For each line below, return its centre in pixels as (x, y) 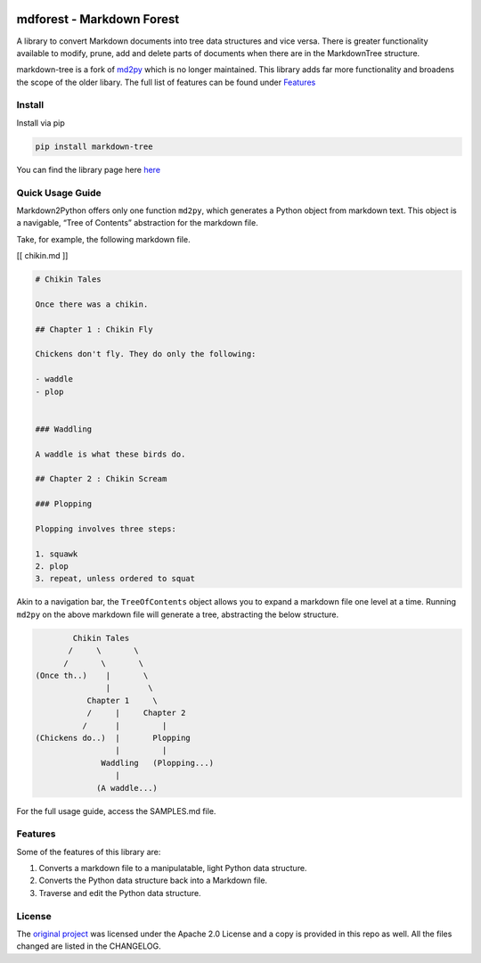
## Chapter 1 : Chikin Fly (94, 329)
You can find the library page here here (88, 169)
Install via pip (41, 123)
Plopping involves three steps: (106, 529)
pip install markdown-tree (94, 146)
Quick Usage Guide (59, 193)
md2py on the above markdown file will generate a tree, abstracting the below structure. (177, 614)
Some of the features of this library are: (89, 852)
